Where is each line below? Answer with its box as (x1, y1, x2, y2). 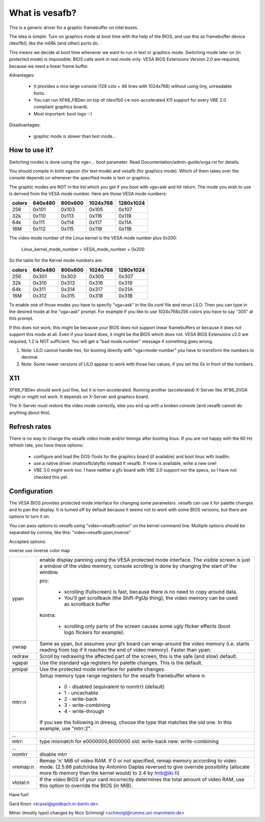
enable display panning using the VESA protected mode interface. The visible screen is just (39, 557, 250, 564)
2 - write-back (64, 696, 98, 703)
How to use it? (9, 146, 53, 154)
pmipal (12, 666, 28, 673)
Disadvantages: (9, 122, 41, 128)
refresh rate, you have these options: (9, 442, 84, 448)
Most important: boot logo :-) (33, 111, 93, 116)
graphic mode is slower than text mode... (33, 133, 116, 139)
